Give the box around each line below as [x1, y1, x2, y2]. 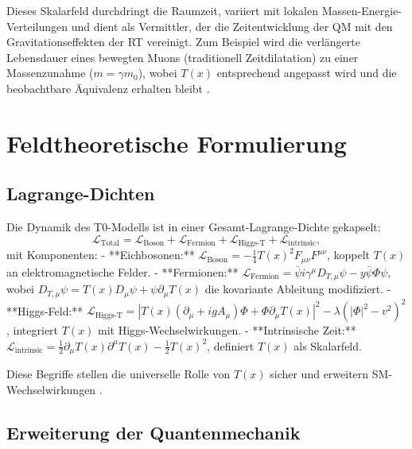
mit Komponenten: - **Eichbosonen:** [6, 246, 195, 263]
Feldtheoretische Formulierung [6, 126, 347, 159]
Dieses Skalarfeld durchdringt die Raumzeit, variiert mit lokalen [6, 2, 318, 18]
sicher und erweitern [270, 366, 369, 382]
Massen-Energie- [321, 2, 402, 18]
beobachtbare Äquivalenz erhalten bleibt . [6, 79, 210, 96]
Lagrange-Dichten [6, 181, 155, 206]
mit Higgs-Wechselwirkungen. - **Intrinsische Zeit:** [98, 322, 356, 339]
